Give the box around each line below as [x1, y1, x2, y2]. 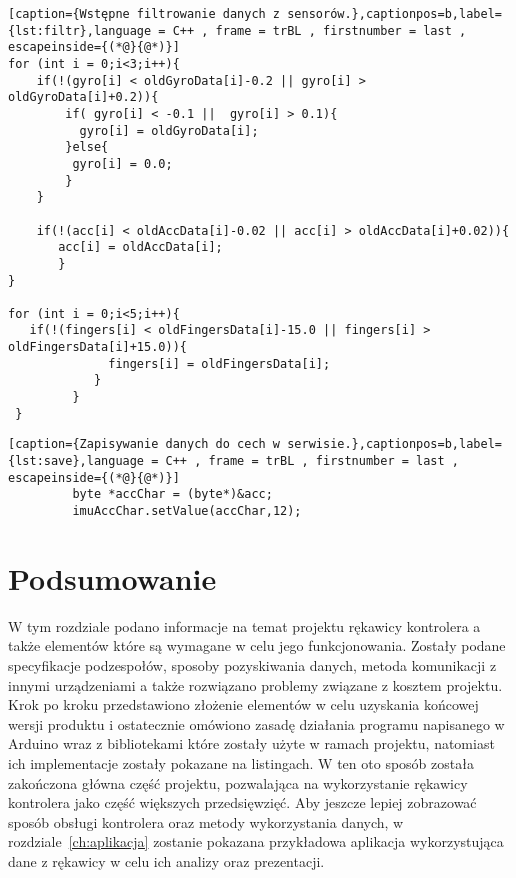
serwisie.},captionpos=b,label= [287, 437, 502, 452]
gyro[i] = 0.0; [72, 156, 173, 171]
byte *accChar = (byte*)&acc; [72, 487, 273, 502]
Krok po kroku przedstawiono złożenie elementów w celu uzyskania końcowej [8, 694, 479, 715]
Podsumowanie [8, 557, 217, 598]
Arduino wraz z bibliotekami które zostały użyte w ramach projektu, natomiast [8, 733, 495, 754]
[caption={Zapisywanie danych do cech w [8, 437, 281, 452]
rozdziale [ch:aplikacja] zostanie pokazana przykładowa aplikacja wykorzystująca [8, 831, 504, 852]
